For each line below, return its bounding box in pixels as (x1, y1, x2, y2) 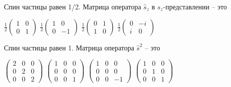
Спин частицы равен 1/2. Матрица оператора (4, 1, 141, 11)
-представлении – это (163, 1, 227, 11)
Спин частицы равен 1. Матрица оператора (4, 42, 134, 52)
